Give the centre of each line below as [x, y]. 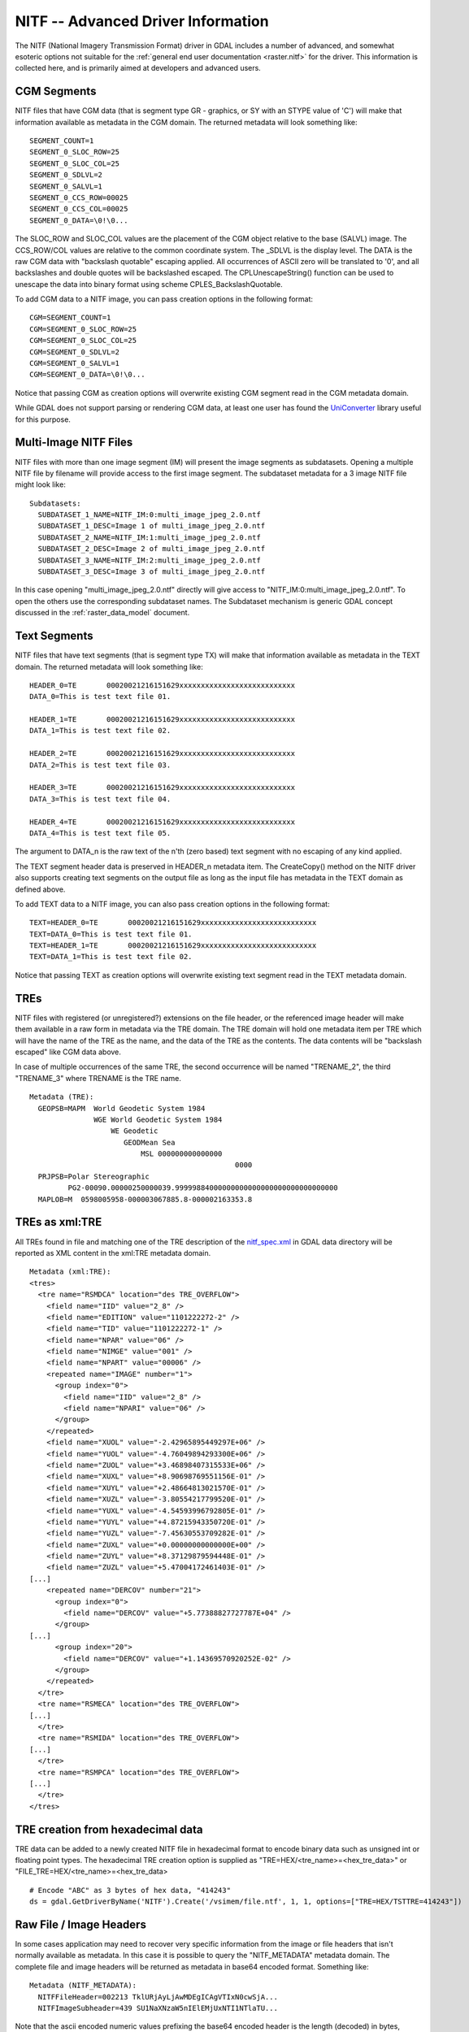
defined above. [40, 889]
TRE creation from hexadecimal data [109, 1829]
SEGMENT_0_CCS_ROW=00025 [79, 198]
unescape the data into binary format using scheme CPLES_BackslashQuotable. [149, 284]
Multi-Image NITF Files [74, 443]
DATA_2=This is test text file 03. [100, 765]
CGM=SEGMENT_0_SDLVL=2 [75, 352]
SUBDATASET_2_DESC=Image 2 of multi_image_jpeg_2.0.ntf [152, 549]
